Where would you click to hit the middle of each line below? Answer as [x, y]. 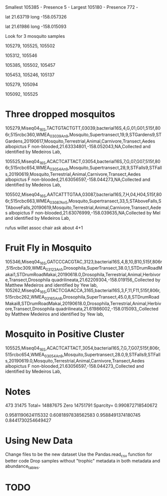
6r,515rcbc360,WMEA [28, 135]
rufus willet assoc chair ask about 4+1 [44, 228]
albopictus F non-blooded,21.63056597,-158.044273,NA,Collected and [78, 179]
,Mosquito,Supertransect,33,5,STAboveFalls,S [114, 201]
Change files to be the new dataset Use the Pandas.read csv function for [79, 455]
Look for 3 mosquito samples [35, 36]
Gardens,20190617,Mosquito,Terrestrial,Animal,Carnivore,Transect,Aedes [80, 141]
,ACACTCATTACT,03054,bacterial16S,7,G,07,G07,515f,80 [103, 161]
